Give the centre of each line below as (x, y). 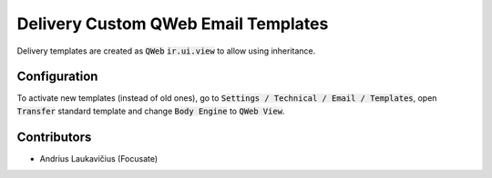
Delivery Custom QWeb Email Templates (173, 24)
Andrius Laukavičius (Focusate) (99, 158)
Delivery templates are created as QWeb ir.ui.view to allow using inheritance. (166, 51)
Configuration (57, 77)
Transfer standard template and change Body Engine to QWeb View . (151, 111)
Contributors (54, 137)
